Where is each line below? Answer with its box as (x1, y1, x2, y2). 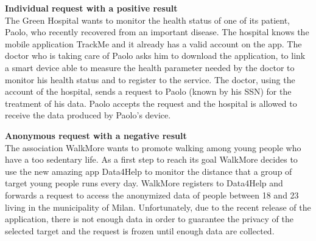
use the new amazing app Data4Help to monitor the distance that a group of (5, 165, 292, 177)
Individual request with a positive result (5, 2, 178, 14)
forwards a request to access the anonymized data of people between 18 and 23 (5, 188, 299, 201)
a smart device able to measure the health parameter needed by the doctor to (5, 61, 295, 73)
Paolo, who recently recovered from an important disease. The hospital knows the (5, 25, 309, 38)
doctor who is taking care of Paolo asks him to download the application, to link (5, 49, 306, 62)
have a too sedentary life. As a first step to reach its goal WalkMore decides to (5, 153, 298, 166)
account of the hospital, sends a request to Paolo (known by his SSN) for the (5, 85, 292, 98)
